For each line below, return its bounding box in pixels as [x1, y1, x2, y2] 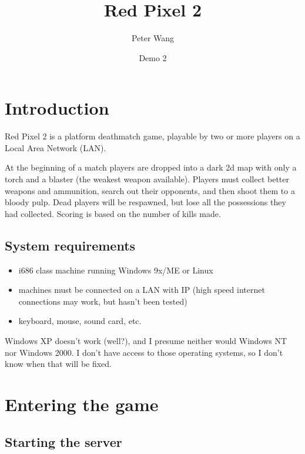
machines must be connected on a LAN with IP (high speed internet [18, 283, 265, 296]
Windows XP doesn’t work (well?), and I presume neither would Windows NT [5, 334, 287, 346]
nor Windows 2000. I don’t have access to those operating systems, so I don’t [5, 346, 283, 358]
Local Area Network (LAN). [5, 141, 106, 153]
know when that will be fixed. [5, 358, 112, 370]
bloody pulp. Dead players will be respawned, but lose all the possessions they [5, 196, 286, 208]
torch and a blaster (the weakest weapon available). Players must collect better [5, 173, 289, 185]
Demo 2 [139, 51, 167, 64]
